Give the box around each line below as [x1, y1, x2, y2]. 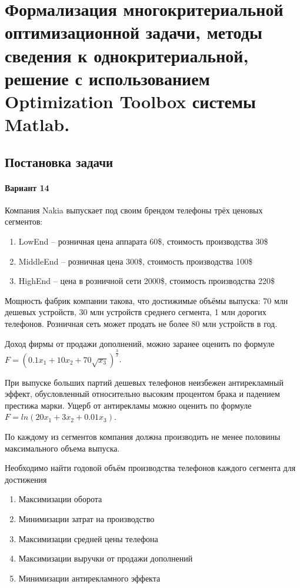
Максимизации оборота [18, 493, 102, 505]
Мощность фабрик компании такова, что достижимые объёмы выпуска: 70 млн [5, 294, 288, 306]
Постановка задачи [5, 152, 114, 171]
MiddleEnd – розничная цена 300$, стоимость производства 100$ [18, 255, 253, 267]
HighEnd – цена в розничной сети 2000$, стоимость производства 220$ [18, 275, 275, 287]
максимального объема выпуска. [5, 442, 120, 454]
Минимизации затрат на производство [18, 512, 155, 524]
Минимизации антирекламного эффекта [18, 572, 161, 584]
